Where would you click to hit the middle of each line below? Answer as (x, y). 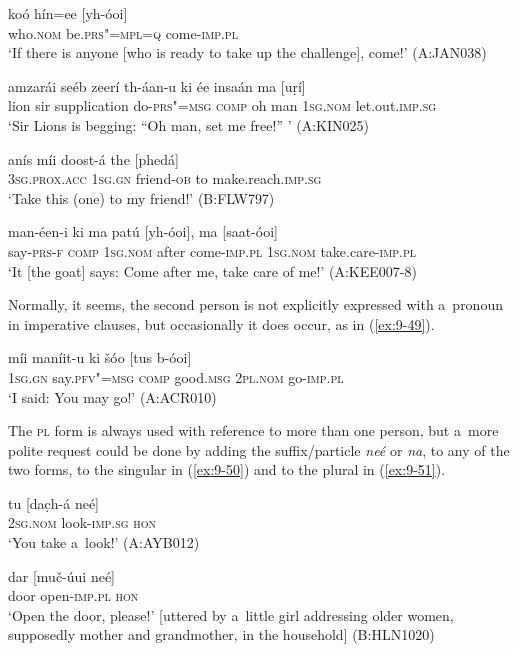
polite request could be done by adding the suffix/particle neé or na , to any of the (259, 449)
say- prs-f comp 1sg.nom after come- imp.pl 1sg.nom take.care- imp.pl (212, 250)
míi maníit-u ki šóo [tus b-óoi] (100, 357)
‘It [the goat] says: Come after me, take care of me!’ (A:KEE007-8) (212, 270)
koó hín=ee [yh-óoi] (68, 13)
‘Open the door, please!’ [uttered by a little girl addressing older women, (231, 614)
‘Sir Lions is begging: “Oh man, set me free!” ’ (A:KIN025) (188, 124)
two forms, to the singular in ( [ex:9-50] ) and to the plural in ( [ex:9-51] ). (227, 469)
